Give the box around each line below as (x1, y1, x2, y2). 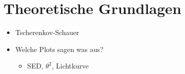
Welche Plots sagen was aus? (15, 43, 103, 54)
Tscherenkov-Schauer (15, 27, 79, 37)
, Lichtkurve (51, 60, 89, 71)
